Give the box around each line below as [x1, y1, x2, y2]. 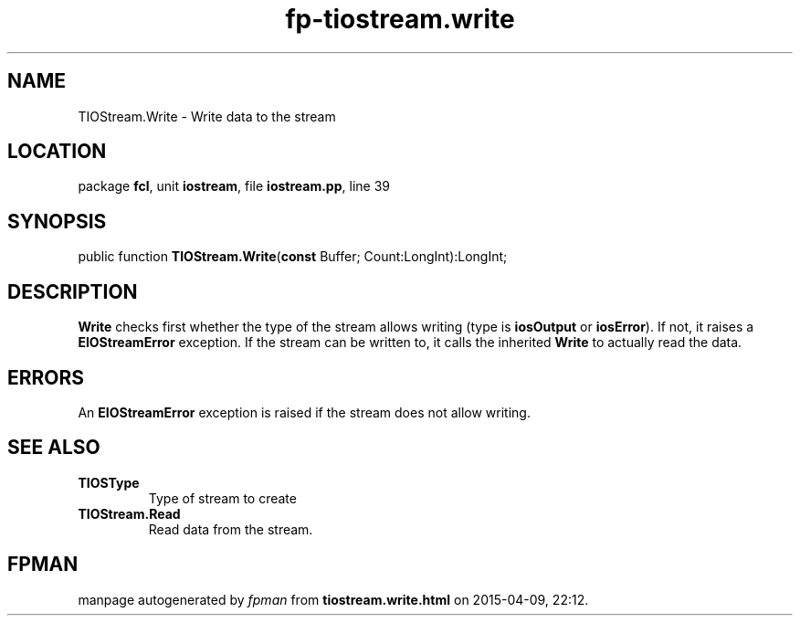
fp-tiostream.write [285, 4, 515, 35]
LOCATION [7, 140, 107, 164]
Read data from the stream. [148, 521, 313, 537]
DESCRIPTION [7, 280, 138, 303]
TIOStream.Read [78, 505, 181, 522]
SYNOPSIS [7, 209, 107, 233]
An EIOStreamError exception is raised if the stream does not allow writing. [78, 404, 531, 420]
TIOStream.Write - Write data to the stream [78, 108, 336, 124]
